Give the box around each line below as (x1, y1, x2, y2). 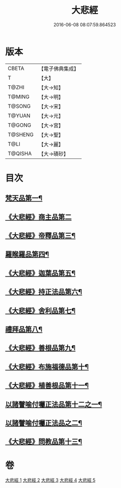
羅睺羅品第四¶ (5, 250, 49, 259)
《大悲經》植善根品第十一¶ (5, 382, 89, 390)
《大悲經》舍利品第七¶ (5, 306, 76, 315)
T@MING (8, 93, 30, 100)
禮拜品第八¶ (5, 325, 43, 334)
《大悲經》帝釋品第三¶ (5, 232, 76, 240)
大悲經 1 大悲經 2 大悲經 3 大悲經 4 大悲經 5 (5, 477, 96, 483)
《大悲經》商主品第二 (5, 212, 72, 221)
